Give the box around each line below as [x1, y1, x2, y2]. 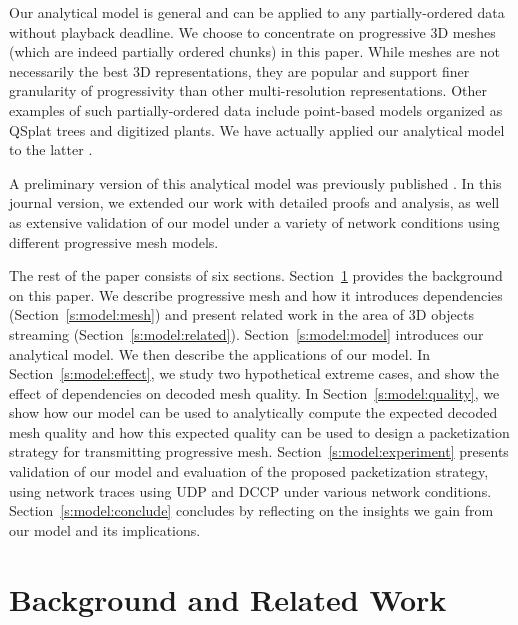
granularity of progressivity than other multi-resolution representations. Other [9, 80, 487, 101]
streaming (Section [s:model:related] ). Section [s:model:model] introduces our [9, 323, 484, 344]
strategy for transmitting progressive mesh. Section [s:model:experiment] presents [9, 441, 509, 462]
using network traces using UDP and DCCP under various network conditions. [9, 480, 492, 501]
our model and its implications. [9, 519, 201, 540]
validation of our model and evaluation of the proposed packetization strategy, [9, 461, 489, 482]
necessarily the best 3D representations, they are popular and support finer [9, 60, 470, 81]
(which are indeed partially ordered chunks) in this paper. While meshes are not [9, 41, 500, 62]
